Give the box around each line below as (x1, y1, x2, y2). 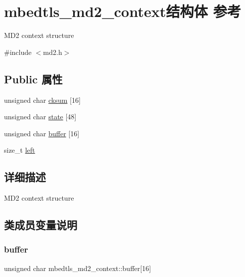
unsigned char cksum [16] (4, 94, 81, 105)
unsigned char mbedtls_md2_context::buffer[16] (4, 263, 151, 273)
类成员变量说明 (4, 217, 77, 233)
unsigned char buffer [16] (4, 128, 80, 138)
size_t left (4, 145, 35, 155)
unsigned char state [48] (4, 111, 77, 122)
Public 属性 (4, 71, 63, 86)
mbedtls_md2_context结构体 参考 (4, 1, 241, 21)
